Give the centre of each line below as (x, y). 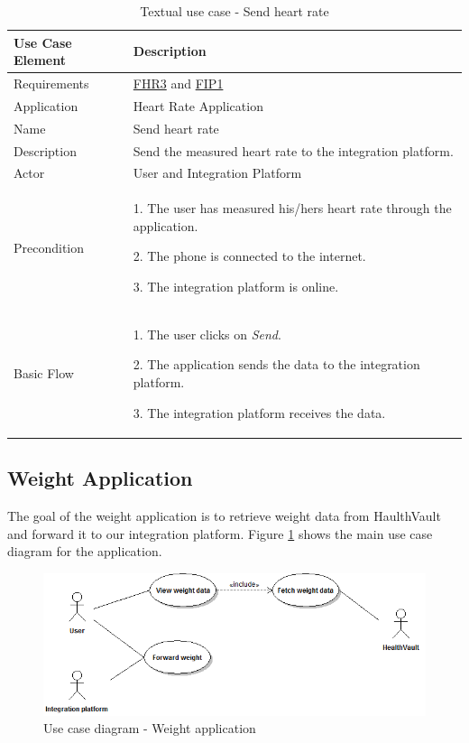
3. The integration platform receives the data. (259, 412)
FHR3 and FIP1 (178, 84)
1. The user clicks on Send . (207, 334)
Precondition (49, 247)
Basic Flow (44, 373)
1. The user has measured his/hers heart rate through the (292, 208)
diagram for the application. (85, 551)
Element (40, 60)
